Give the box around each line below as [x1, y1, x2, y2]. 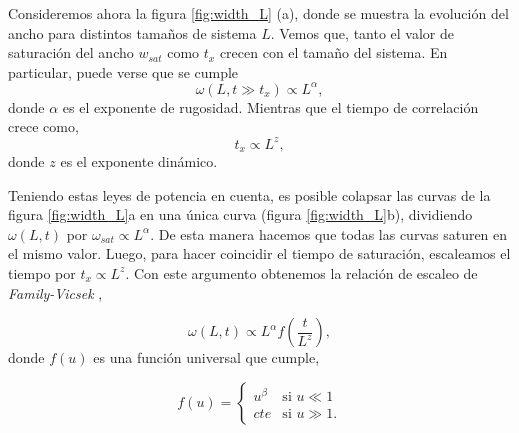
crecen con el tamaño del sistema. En [219, 42, 448, 63]
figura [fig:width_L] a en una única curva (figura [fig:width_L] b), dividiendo [8, 204, 473, 225]
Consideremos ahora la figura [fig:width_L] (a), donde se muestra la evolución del [8, 3, 509, 23]
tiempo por [8, 262, 76, 283]
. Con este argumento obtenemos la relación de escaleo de [125, 262, 478, 283]
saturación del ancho [8, 42, 134, 63]
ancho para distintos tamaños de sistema [8, 22, 257, 43]
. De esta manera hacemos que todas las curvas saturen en [150, 223, 508, 244]
